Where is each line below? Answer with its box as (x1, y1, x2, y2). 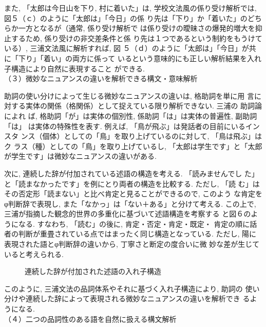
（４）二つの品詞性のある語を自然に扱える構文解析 (4, 313, 177, 324)
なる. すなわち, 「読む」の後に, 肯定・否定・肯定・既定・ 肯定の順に (18, 218, 250, 229)
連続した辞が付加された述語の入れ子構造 (25, 266, 161, 277)
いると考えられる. (4, 248, 64, 259)
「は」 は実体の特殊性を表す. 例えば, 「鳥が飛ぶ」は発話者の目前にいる (4, 120, 245, 131)
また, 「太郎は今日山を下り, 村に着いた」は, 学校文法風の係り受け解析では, (4, 3, 257, 13)
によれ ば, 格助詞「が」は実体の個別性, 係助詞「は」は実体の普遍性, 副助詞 (4, 110, 257, 121)
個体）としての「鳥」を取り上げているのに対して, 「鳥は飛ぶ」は (42, 131, 262, 141)
